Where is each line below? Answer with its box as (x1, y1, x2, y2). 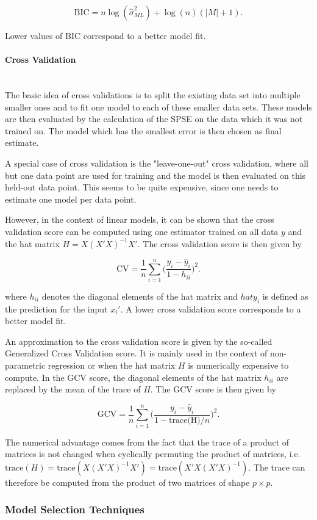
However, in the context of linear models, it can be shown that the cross (5, 213, 274, 226)
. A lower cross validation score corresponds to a (120, 302, 301, 315)
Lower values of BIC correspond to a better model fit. (5, 29, 206, 42)
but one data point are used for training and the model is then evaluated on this (5, 168, 306, 181)
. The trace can (248, 460, 305, 473)
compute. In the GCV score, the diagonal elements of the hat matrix (5, 370, 262, 383)
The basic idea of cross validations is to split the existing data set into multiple (5, 88, 301, 101)
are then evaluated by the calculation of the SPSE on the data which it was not (5, 112, 303, 125)
